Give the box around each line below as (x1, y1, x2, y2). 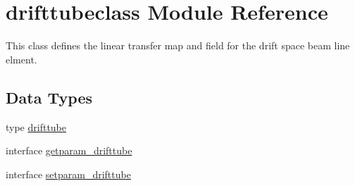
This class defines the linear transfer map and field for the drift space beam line (6, 38, 350, 53)
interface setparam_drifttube (6, 166, 131, 181)
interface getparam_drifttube (6, 143, 132, 158)
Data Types (6, 86, 92, 108)
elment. (6, 51, 37, 66)
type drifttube (6, 119, 67, 134)
